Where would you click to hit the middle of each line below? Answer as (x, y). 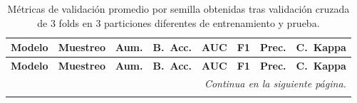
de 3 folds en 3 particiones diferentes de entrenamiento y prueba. (178, 22)
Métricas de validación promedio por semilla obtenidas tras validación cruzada (178, 9)
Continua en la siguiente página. (275, 83)
